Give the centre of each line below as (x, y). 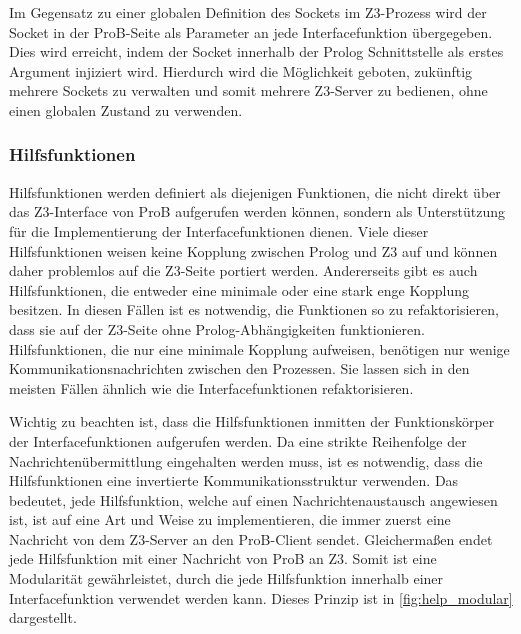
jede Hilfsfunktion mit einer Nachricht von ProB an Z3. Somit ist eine (223, 558)
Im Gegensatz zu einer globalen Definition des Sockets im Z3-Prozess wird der (248, 12)
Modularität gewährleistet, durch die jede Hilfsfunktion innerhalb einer (226, 578)
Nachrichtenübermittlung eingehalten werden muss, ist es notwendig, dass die (246, 460)
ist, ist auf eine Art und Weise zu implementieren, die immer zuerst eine (230, 519)
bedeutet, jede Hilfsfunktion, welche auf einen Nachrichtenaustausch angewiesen (253, 499)
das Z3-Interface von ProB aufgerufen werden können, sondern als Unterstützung (257, 211)
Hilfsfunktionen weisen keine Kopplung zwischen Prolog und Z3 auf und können (253, 250)
